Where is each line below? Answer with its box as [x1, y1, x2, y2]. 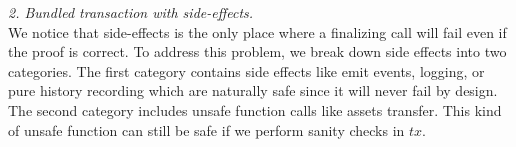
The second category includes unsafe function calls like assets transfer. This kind [8, 99, 502, 120]
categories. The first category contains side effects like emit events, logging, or [8, 60, 485, 81]
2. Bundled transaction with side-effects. [8, 2, 254, 22]
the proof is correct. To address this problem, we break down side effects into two [8, 41, 507, 62]
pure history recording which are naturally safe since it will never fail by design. [8, 80, 498, 101]
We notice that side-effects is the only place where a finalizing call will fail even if [8, 21, 507, 42]
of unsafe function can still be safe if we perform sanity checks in [8, 119, 405, 140]
